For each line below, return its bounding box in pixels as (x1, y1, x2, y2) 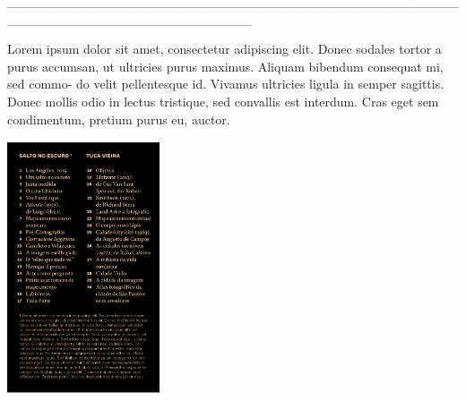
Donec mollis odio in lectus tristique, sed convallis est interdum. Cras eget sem (7, 91, 439, 110)
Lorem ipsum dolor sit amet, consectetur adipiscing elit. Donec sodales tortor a (7, 39, 442, 58)
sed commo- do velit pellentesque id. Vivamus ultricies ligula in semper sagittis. (7, 74, 444, 93)
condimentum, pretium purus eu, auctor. (7, 109, 230, 128)
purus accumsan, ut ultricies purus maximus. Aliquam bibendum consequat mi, (7, 56, 444, 75)
